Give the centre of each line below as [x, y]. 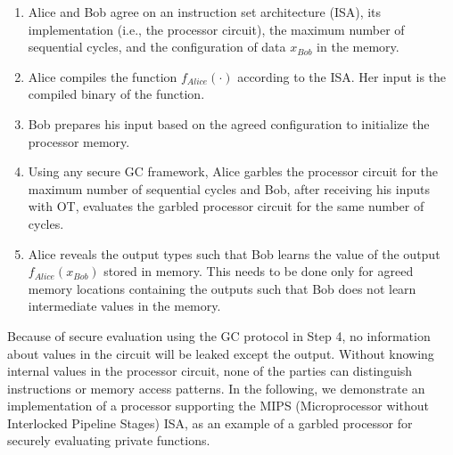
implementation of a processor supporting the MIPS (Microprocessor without [218, 406]
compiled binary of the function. [116, 94]
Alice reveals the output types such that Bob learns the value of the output [234, 253]
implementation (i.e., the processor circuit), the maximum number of [216, 29]
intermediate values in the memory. [124, 306]
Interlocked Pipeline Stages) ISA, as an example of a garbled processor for [210, 422]
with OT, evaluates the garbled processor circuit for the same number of [226, 206]
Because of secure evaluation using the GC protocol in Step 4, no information [219, 335]
